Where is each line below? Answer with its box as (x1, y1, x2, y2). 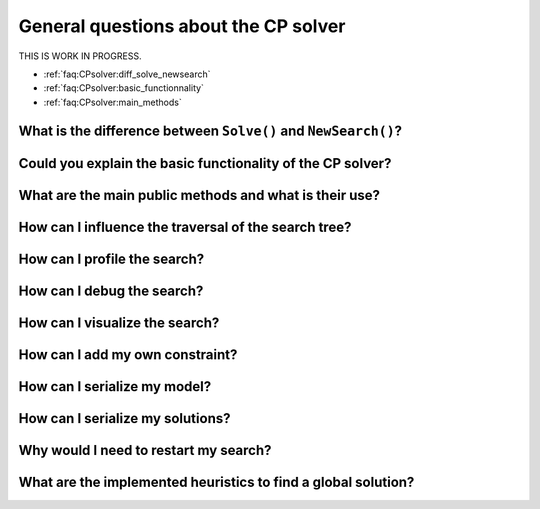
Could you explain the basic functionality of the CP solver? (18, 155, 392, 172)
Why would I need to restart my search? (18, 441, 272, 459)
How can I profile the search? (18, 250, 205, 267)
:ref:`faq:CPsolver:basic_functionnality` (43, 82, 205, 94)
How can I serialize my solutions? (18, 410, 231, 427)
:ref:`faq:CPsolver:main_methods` (43, 96, 182, 108)
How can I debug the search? (18, 282, 204, 299)
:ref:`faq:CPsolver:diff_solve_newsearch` (43, 68, 211, 80)
